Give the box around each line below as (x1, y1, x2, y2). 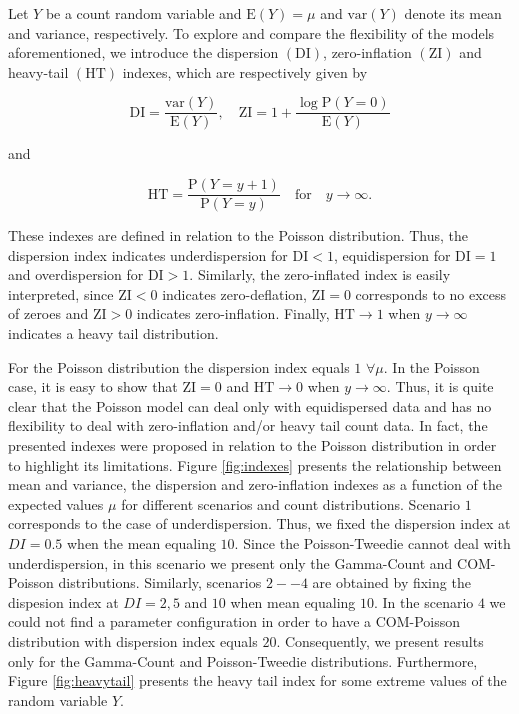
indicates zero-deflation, (162, 283, 307, 304)
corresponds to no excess (355, 283, 507, 304)
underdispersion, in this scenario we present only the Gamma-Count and (8, 552, 453, 573)
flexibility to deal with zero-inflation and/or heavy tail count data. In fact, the (8, 415, 488, 436)
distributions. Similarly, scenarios (58, 572, 262, 593)
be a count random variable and (45, 3, 242, 23)
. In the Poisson (383, 356, 480, 377)
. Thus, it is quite (386, 376, 494, 397)
